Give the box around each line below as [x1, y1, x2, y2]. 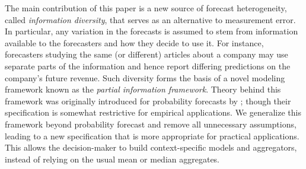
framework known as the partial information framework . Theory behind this [5, 83, 281, 95]
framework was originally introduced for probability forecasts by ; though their [5, 94, 291, 107]
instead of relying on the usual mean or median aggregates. [5, 152, 220, 165]
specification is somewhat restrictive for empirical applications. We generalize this [5, 106, 301, 119]
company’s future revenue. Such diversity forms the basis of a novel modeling [5, 71, 285, 84]
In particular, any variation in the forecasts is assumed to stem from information [5, 25, 298, 37]
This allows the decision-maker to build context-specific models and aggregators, [5, 141, 297, 154]
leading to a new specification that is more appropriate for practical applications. [5, 129, 299, 142]
